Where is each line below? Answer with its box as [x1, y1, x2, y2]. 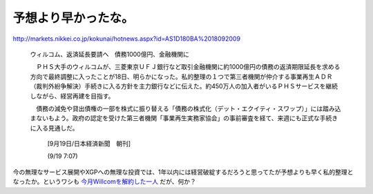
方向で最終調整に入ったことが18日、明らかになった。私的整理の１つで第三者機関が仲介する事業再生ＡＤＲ [30, 72, 333, 81]
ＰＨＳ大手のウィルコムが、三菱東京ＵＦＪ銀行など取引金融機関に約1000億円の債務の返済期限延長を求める [35, 63, 341, 71]
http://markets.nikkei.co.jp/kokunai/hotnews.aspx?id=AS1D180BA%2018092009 [12, 35, 241, 43]
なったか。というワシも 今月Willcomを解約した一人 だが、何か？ [12, 177, 196, 186]
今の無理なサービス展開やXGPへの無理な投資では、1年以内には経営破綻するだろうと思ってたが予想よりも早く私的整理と [12, 168, 354, 176]
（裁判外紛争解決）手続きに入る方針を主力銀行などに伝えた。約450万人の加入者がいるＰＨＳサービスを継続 [30, 82, 338, 90]
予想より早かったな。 [12, 10, 134, 26]
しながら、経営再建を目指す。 [30, 92, 115, 100]
